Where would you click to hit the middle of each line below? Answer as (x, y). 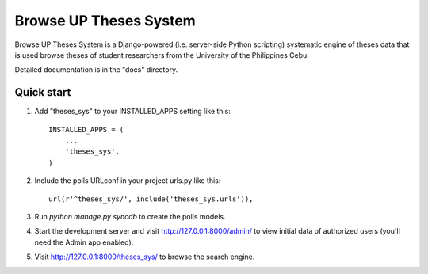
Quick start (43, 92)
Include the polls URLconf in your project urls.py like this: (128, 181)
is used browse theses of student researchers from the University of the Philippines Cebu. (162, 55)
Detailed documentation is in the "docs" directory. (96, 70)
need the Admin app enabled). (84, 242)
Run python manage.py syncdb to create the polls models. (130, 216)
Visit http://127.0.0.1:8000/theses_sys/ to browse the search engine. (145, 257)
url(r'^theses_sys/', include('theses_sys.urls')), (151, 199)
